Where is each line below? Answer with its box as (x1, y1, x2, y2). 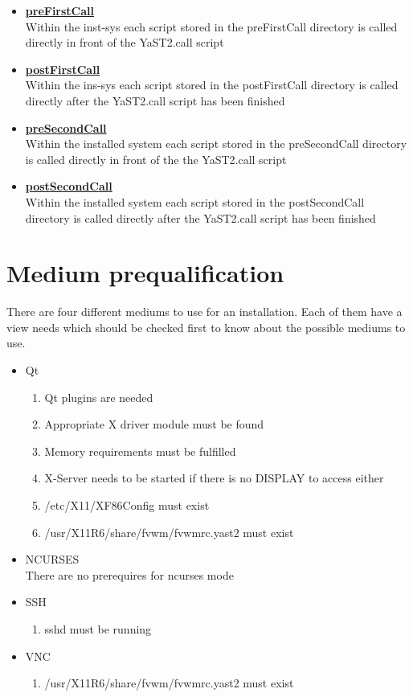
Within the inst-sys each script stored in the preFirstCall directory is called (25, 18, 398, 35)
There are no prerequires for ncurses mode (25, 566, 234, 583)
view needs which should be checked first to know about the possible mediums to (6, 318, 406, 335)
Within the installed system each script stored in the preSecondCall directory (25, 135, 407, 152)
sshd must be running (44, 620, 152, 637)
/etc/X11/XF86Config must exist (44, 497, 210, 513)
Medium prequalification (6, 256, 284, 289)
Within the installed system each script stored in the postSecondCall (25, 193, 365, 210)
